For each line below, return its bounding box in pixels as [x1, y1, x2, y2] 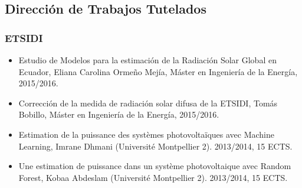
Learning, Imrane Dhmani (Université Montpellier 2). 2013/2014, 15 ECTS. [18, 140, 293, 152]
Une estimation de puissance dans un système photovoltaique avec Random [18, 160, 291, 172]
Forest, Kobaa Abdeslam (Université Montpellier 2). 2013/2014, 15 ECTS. [18, 171, 288, 183]
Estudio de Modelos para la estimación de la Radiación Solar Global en [18, 54, 277, 66]
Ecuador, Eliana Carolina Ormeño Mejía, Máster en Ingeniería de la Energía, [18, 65, 298, 77]
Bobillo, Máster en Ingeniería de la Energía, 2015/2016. [18, 108, 219, 121]
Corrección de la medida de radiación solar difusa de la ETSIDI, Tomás [18, 96, 278, 109]
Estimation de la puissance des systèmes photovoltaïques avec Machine [18, 128, 274, 140]
